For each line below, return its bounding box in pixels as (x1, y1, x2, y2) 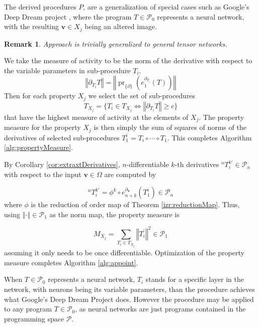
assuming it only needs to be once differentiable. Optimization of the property (4, 247, 244, 258)
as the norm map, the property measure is (49, 209, 180, 219)
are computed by (104, 169, 156, 179)
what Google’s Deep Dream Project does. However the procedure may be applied (4, 293, 254, 304)
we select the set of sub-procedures (88, 90, 196, 101)
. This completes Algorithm (167, 132, 252, 142)
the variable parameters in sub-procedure (4, 65, 131, 75)
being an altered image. (84, 21, 157, 32)
